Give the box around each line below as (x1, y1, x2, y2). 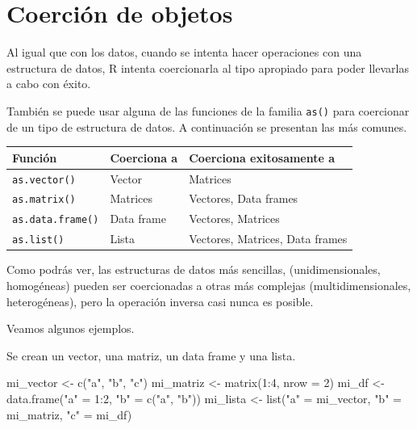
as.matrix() (12, 194, 76, 206)
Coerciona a (110, 149, 178, 166)
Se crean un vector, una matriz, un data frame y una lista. (6, 347, 296, 364)
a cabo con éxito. (6, 75, 91, 92)
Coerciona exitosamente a (189, 149, 336, 166)
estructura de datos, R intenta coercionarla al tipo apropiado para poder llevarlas (6, 59, 409, 76)
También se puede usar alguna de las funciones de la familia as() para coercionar (6, 102, 410, 119)
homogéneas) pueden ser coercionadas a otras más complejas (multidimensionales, (6, 276, 411, 293)
